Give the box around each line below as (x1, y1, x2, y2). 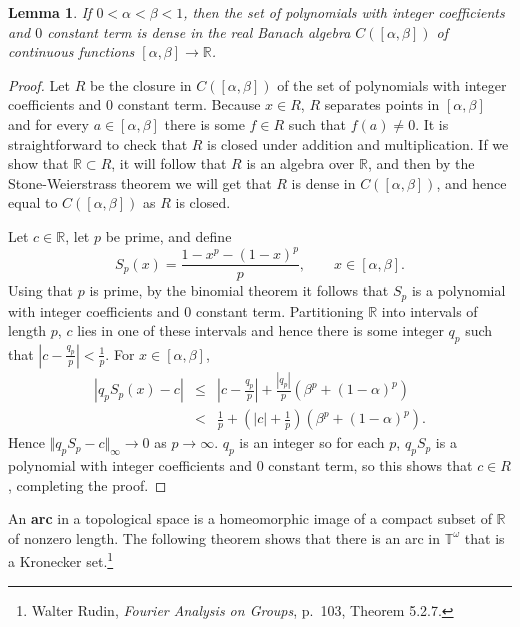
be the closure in (89, 74, 192, 95)
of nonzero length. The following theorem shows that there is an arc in (8, 527, 441, 548)
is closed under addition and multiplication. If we (207, 133, 509, 154)
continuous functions (8, 41, 135, 62)
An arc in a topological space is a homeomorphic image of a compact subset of (8, 508, 492, 529)
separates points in (324, 94, 440, 115)
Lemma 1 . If (8, 2, 92, 22)
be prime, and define (105, 225, 232, 246)
